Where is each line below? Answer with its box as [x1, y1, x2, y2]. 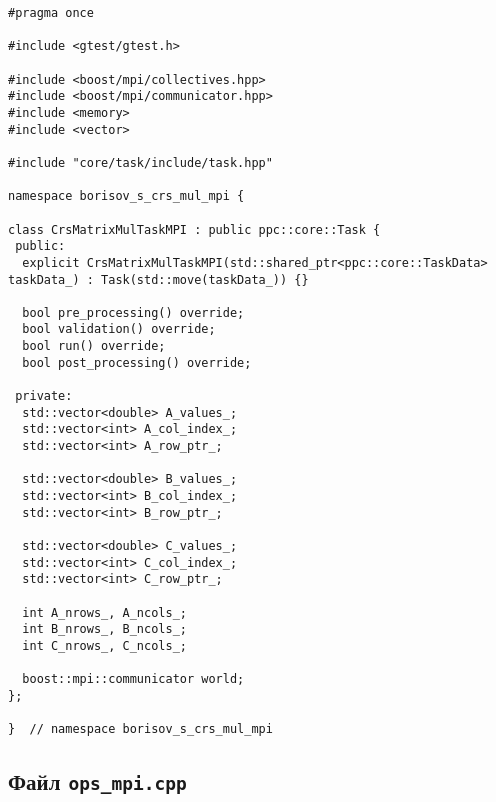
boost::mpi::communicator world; [22, 672, 245, 687]
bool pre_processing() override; [22, 305, 245, 320]
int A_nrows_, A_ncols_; [22, 605, 187, 620]
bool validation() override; [22, 322, 216, 337]
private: [15, 389, 73, 404]
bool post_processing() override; [22, 355, 252, 370]
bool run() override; [22, 339, 166, 354]
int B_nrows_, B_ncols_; [22, 622, 187, 637]
